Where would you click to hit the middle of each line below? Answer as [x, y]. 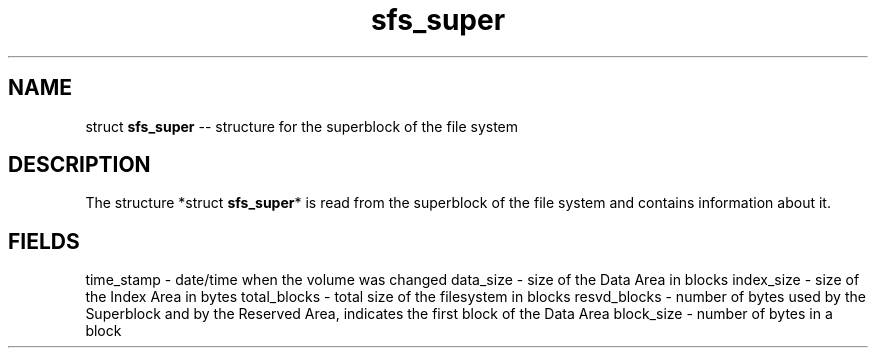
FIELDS [44, 241]
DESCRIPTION [79, 165]
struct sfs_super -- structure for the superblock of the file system [302, 126]
